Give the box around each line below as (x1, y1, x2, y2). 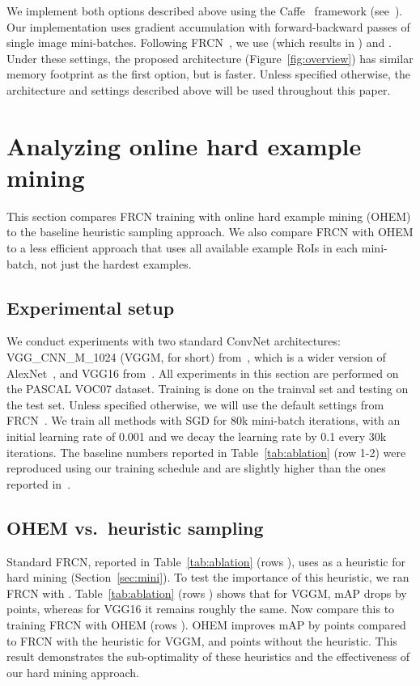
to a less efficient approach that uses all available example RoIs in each (6, 239, 358, 256)
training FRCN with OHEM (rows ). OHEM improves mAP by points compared (6, 616, 406, 633)
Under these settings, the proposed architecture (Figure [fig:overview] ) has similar (6, 49, 414, 66)
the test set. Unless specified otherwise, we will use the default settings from (6, 396, 384, 413)
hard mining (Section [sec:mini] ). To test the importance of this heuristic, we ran (6, 569, 409, 586)
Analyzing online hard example (6, 129, 362, 162)
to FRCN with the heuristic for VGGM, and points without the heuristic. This (6, 632, 397, 649)
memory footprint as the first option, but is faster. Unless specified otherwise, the (6, 66, 410, 83)
